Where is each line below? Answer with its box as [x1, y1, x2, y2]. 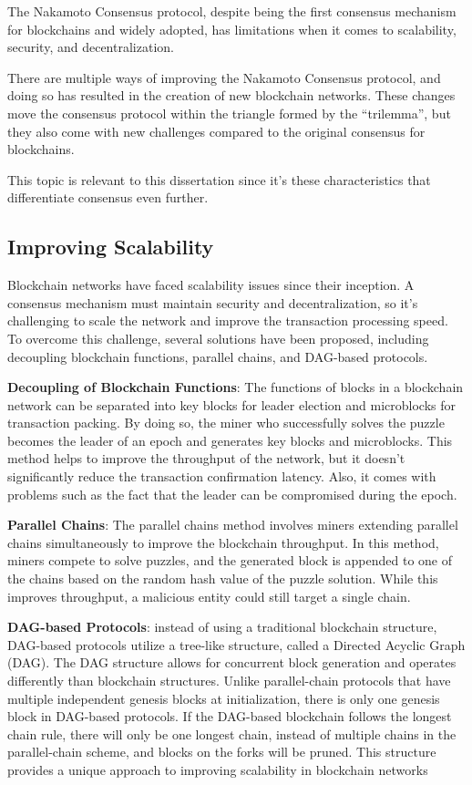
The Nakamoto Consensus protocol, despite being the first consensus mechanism [7, 2, 457, 20]
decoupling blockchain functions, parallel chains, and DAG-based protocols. [7, 346, 428, 366]
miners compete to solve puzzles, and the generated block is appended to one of [7, 551, 453, 570]
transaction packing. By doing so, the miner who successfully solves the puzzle [7, 413, 445, 432]
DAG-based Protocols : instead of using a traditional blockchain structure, [7, 617, 437, 636]
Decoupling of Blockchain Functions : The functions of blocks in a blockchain [7, 377, 464, 397]
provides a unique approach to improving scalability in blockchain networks [7, 759, 428, 779]
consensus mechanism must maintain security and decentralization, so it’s [7, 293, 418, 312]
